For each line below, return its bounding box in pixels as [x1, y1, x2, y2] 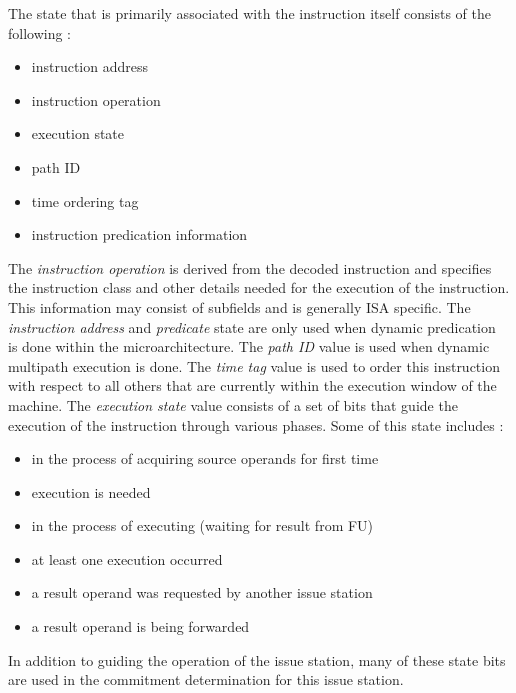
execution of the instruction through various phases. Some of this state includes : [8, 414, 504, 435]
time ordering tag [31, 190, 139, 211]
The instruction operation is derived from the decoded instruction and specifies [8, 257, 492, 278]
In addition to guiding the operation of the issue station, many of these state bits [8, 649, 506, 670]
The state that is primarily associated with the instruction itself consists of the [8, 3, 492, 23]
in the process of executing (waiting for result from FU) [31, 515, 374, 536]
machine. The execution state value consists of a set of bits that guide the [8, 394, 458, 415]
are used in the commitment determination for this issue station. [8, 669, 404, 690]
